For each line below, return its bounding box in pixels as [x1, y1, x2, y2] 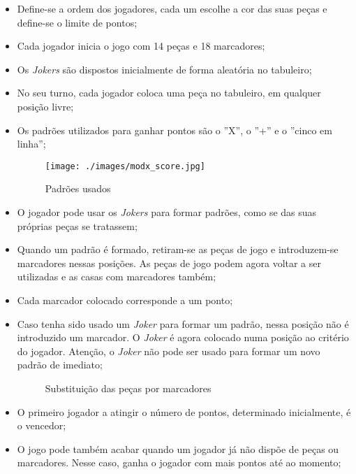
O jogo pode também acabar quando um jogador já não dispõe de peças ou [17, 441, 339, 456]
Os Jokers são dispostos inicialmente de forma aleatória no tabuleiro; [17, 62, 312, 76]
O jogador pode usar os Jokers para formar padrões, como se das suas [17, 205, 317, 219]
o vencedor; [17, 418, 66, 433]
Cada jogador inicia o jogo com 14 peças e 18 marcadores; [17, 38, 265, 53]
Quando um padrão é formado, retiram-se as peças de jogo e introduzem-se [17, 242, 339, 257]
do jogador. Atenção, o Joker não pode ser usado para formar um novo [17, 343, 320, 358]
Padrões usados [45, 181, 111, 196]
